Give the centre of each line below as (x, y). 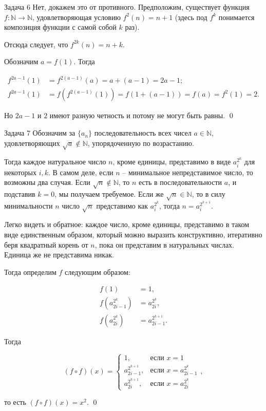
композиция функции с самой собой (60, 27)
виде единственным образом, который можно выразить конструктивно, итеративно (133, 235)
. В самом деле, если (81, 172)
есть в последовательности (180, 182)
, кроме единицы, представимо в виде (172, 162)
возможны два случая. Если (47, 182)
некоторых (20, 172)
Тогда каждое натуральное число (55, 162)
